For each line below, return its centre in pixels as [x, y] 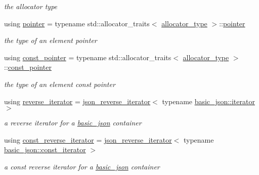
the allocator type [31, 6]
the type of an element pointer [51, 40]
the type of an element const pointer [60, 84]
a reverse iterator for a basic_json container [73, 123]
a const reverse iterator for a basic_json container [82, 166]
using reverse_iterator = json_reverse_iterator [77, 101]
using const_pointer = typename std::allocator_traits [88, 57]
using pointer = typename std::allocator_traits [77, 23]
